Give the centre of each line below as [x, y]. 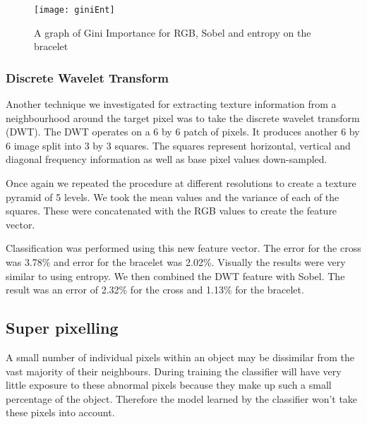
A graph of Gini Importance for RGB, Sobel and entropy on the [173, 32]
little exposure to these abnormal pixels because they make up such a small [169, 385]
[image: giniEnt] [74, 10]
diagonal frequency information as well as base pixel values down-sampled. [167, 159]
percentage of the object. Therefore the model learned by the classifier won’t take [182, 398]
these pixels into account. [60, 412]
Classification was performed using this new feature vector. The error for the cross [183, 248]
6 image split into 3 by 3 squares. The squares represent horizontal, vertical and [178, 145]
